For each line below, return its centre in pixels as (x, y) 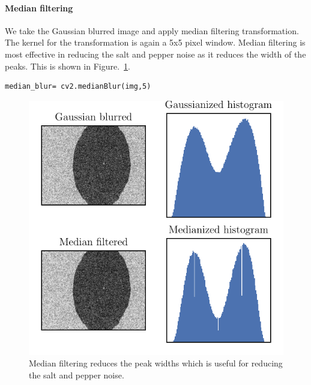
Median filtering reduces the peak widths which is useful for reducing (156, 363)
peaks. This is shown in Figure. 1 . (68, 66)
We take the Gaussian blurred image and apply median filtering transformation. (152, 30)
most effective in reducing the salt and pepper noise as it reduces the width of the (155, 54)
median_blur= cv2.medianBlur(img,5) (78, 87)
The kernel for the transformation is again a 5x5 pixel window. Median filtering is (155, 42)
